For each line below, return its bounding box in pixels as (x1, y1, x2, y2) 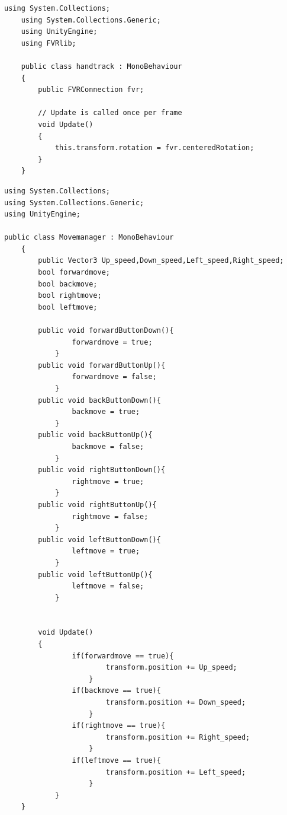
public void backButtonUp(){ (38, 431, 153, 440)
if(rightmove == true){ (72, 721, 166, 730)
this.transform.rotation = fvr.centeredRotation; (54, 144, 254, 152)
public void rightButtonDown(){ (38, 466, 166, 475)
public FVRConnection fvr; (38, 85, 144, 94)
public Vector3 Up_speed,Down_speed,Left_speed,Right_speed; (38, 256, 284, 265)
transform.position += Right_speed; (105, 733, 250, 741)
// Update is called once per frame (38, 109, 182, 117)
